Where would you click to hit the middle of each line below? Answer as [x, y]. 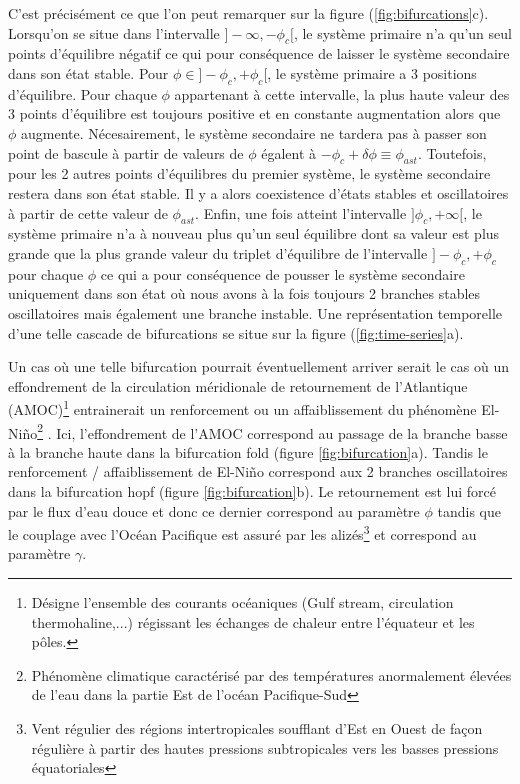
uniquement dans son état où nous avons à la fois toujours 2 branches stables [244, 293]
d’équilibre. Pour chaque [82, 93]
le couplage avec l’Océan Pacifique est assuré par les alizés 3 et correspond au [242, 532]
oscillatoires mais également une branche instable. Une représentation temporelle [255, 312]
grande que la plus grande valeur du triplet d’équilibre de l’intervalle [218, 252]
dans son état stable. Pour [88, 72]
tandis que [469, 510]
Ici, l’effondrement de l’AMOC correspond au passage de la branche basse [282, 432]
